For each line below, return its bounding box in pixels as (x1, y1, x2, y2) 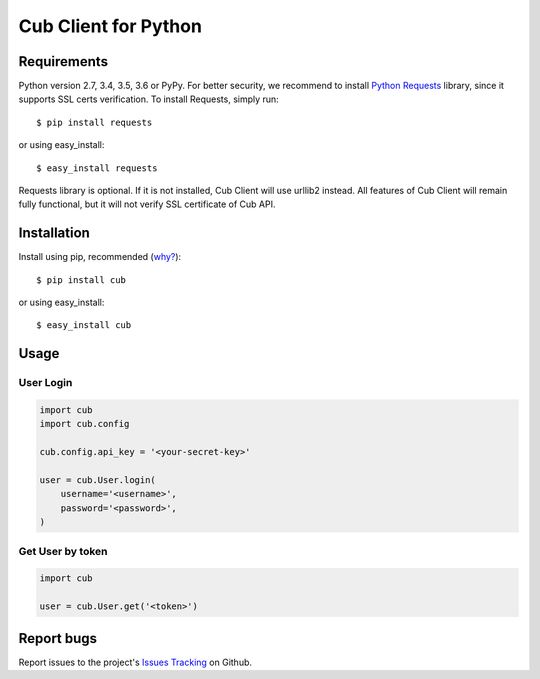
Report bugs (18, 630, 98, 647)
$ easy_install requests (36, 162, 158, 174)
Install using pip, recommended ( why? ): (18, 251, 182, 263)
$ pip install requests (36, 116, 153, 128)
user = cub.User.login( (39, 475, 157, 485)
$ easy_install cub (36, 320, 132, 331)
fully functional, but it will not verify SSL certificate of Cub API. (18, 198, 276, 210)
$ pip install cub (36, 274, 127, 285)
